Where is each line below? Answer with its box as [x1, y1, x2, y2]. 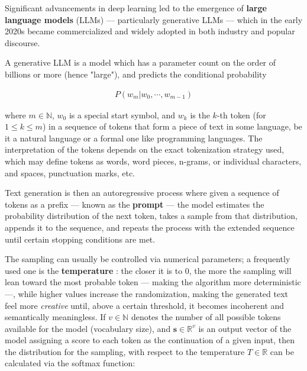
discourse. [5, 36, 40, 49]
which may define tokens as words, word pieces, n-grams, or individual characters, [5, 154, 302, 167]
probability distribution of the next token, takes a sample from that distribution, [5, 209, 298, 222]
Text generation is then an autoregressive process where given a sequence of [5, 186, 279, 199]
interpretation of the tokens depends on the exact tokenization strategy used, [5, 143, 285, 156]
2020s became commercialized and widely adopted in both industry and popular [5, 25, 295, 37]
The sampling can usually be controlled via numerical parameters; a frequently [5, 253, 290, 265]
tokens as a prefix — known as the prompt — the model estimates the [5, 198, 264, 210]
